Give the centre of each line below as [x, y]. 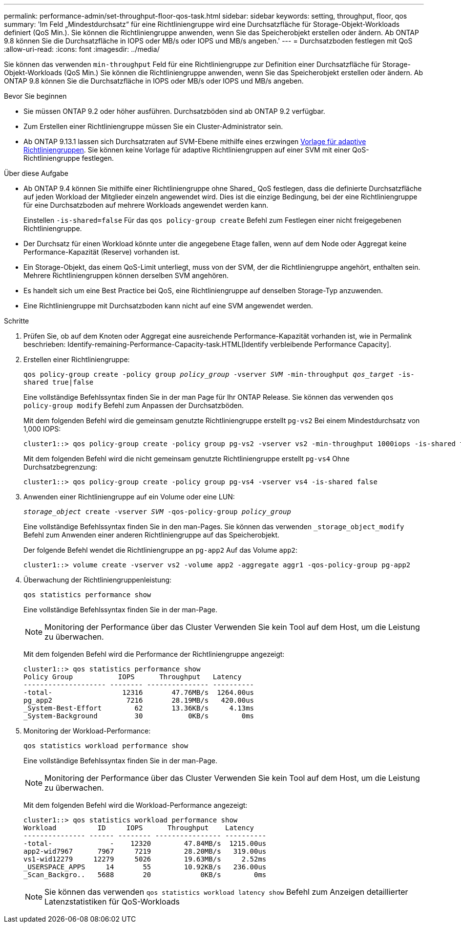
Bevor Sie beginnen [35, 96]
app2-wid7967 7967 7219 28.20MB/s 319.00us [145, 851]
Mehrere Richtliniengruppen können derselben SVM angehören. [126, 275]
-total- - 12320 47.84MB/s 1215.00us [145, 843]
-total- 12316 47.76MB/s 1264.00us [139, 692]
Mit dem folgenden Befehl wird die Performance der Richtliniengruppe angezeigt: [154, 654]
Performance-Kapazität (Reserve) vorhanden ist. [102, 252]
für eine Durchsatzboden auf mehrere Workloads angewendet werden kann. [146, 205]
